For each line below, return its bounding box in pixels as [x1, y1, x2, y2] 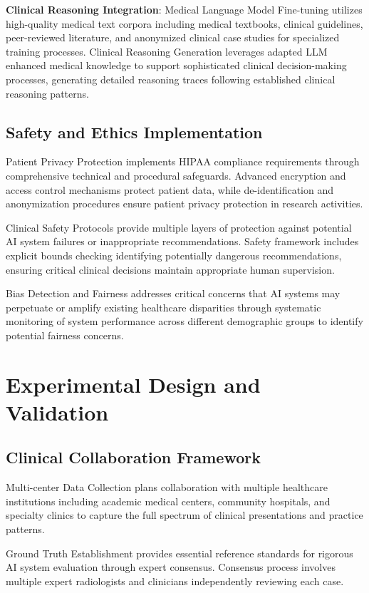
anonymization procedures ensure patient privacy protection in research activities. [6, 196, 363, 211]
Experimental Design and [6, 369, 261, 398]
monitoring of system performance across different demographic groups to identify [6, 314, 363, 329]
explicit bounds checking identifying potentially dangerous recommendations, [6, 247, 342, 262]
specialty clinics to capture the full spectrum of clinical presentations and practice [6, 507, 363, 522]
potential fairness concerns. [6, 327, 124, 342]
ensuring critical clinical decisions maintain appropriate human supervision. [6, 262, 335, 277]
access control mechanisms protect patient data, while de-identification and [6, 182, 334, 197]
